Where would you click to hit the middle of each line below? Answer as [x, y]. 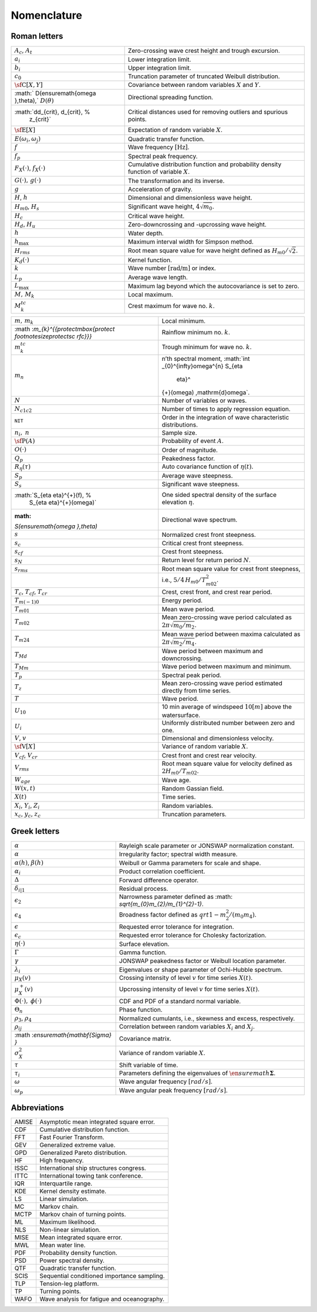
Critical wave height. [156, 216]
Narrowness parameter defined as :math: [176, 897]
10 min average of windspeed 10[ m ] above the [227, 707]
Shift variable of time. [149, 1065]
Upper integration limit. [159, 68]
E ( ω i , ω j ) [28, 139]
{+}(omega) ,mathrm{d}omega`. [206, 392]
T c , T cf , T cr [31, 592]
